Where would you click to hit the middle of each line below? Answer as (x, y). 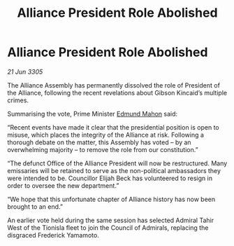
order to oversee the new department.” (63, 185)
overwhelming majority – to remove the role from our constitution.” (103, 149)
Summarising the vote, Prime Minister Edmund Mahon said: (93, 114)
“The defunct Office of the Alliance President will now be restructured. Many (117, 163)
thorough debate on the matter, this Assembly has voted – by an (99, 142)
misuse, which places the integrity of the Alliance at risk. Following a (106, 135)
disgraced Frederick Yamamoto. (53, 235)
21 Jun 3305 (25, 71)
